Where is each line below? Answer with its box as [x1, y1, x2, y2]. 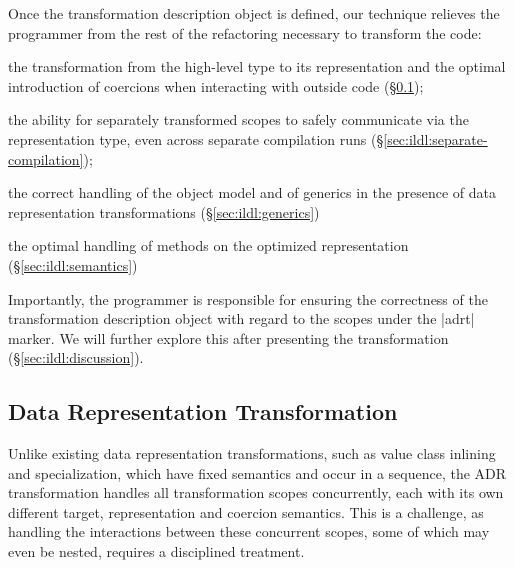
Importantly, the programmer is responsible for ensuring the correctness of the [8, 288, 488, 309]
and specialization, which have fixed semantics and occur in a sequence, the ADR [8, 462, 507, 483]
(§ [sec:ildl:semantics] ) [8, 254, 138, 275]
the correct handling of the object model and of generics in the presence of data [8, 182, 496, 203]
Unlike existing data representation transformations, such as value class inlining [8, 443, 496, 464]
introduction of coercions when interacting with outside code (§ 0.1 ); [8, 75, 424, 96]
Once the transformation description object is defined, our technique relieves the [8, 3, 500, 23]
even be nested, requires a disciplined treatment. [8, 541, 305, 562]
